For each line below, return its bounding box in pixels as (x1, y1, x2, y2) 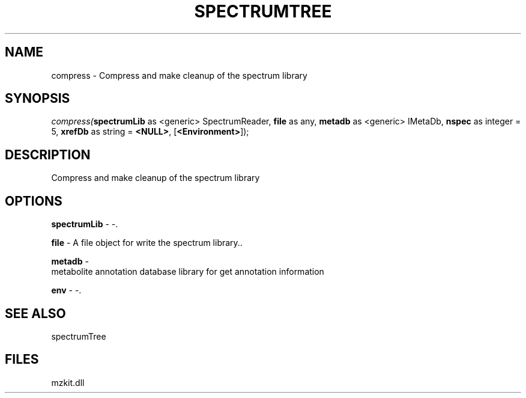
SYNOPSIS (5, 91, 70, 106)
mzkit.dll (51, 377, 85, 388)
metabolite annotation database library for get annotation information (51, 266, 324, 277)
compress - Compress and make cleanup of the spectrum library (51, 70, 307, 81)
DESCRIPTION (5, 147, 91, 162)
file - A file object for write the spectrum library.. (51, 237, 243, 248)
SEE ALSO (5, 305, 66, 321)
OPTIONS (5, 193, 62, 209)
